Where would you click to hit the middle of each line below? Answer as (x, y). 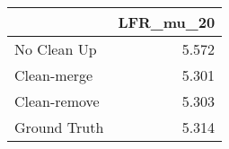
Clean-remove (57, 101)
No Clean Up (56, 49)
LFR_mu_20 (167, 22)
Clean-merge (54, 75)
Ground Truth (59, 127)
